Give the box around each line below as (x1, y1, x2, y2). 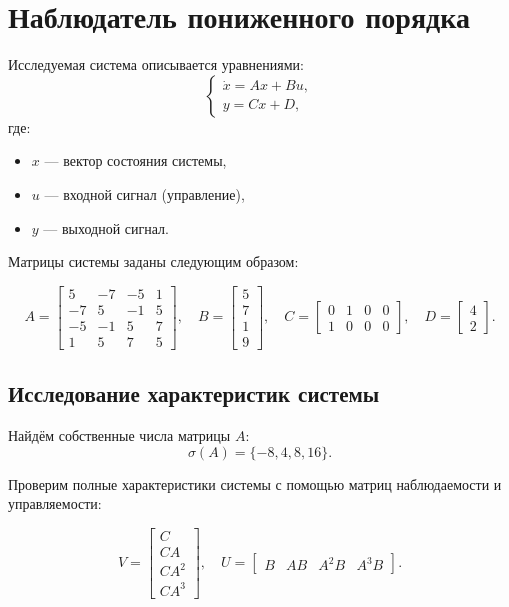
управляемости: (8, 493, 102, 514)
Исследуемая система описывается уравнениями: (8, 54, 304, 75)
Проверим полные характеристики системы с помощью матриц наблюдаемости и (8, 473, 502, 494)
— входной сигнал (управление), (44, 183, 245, 204)
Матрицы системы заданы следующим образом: (8, 251, 299, 272)
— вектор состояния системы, (44, 150, 227, 171)
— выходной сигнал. (43, 217, 170, 238)
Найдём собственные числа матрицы (8, 425, 231, 446)
